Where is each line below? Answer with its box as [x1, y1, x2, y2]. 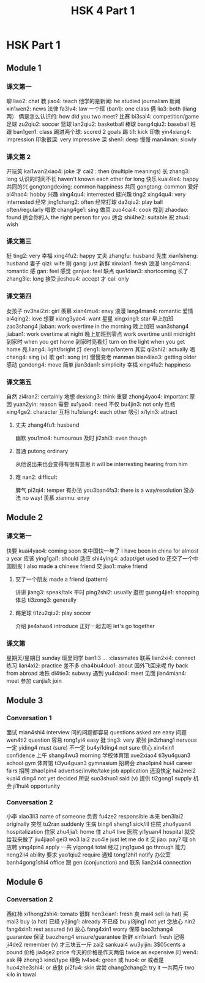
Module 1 [6, 63, 42, 73]
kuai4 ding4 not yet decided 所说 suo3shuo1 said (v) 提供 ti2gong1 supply [6, 774, 192, 782]
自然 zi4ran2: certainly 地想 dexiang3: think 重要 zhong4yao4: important [6, 393, 188, 400]
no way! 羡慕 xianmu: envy [22, 494, 90, 502]
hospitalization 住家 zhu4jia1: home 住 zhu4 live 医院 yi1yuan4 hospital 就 [6, 828, 190, 836]
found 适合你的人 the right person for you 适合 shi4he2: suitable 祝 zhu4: [6, 214, 190, 221]
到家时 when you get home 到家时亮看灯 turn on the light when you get [6, 338, 185, 345]
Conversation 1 [6, 713, 52, 722]
